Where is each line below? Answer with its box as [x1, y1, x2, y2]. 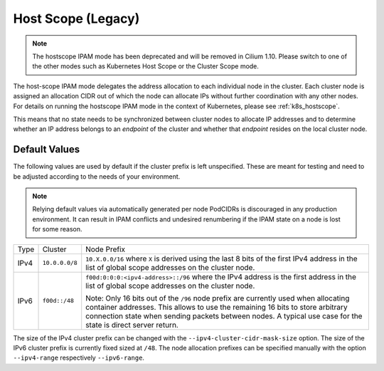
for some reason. [32, 225, 82, 234]
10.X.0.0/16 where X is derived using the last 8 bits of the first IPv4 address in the [85, 254, 358, 263]
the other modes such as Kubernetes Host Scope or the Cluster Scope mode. [32, 62, 260, 70]
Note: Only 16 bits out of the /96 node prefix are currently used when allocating [85, 293, 350, 303]
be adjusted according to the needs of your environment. [13, 172, 181, 181]
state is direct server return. [85, 320, 179, 330]
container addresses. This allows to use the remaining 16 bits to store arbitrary [85, 302, 348, 312]
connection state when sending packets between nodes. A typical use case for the [85, 310, 363, 320]
